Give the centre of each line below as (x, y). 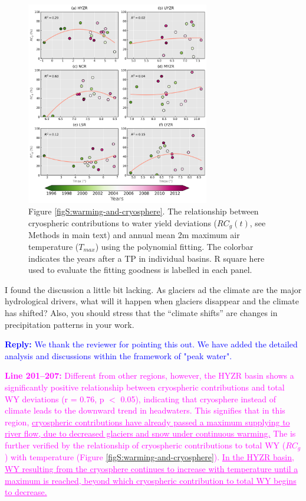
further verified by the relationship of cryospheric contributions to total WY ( (145, 445)
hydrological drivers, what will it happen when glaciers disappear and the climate (152, 301)
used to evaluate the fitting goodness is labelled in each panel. (140, 270)
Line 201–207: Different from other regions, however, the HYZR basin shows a (149, 375)
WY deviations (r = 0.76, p (55, 398)
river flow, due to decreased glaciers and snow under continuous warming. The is (150, 433)
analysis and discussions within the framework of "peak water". (119, 355)
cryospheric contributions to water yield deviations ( (123, 222)
